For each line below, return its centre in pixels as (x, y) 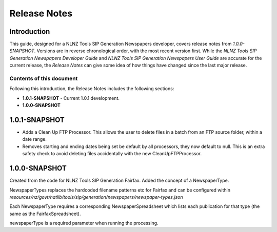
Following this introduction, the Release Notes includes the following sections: (92, 89)
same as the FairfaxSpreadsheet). (45, 214)
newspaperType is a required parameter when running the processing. (84, 223)
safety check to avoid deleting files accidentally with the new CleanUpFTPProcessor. (112, 154)
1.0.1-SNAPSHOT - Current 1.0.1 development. (71, 98)
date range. (35, 139)
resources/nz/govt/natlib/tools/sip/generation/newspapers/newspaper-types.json (96, 197)
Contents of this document (44, 78)
